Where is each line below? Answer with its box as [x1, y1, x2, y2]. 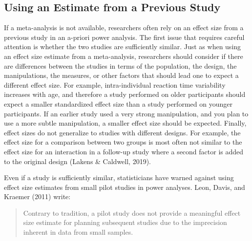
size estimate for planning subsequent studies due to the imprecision [23, 217, 227, 227]
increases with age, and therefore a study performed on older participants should [4, 89, 246, 99]
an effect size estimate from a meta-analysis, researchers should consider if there [4, 51, 243, 61]
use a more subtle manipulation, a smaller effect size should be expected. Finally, [4, 118, 247, 128]
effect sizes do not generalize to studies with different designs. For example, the [4, 127, 241, 137]
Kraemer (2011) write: [4, 191, 71, 202]
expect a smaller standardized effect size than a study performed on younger [4, 98, 232, 109]
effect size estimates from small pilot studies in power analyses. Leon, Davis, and [4, 182, 245, 192]
